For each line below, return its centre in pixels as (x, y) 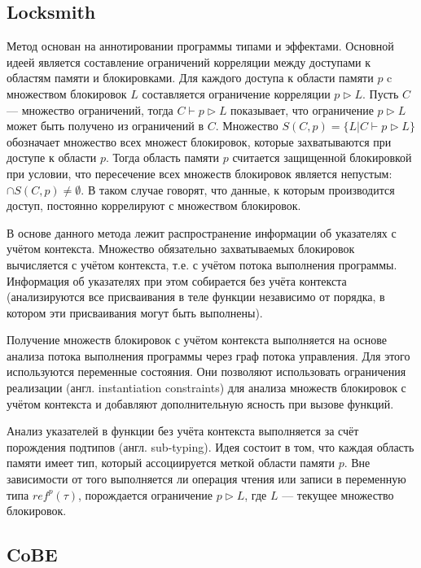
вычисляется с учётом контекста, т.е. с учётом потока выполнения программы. (202, 264)
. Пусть (380, 93)
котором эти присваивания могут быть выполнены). (135, 312)
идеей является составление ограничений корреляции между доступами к (189, 61)
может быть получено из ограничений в (105, 126)
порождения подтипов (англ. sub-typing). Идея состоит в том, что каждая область (210, 446)
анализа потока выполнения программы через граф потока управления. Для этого (208, 355)
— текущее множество (338, 494)
